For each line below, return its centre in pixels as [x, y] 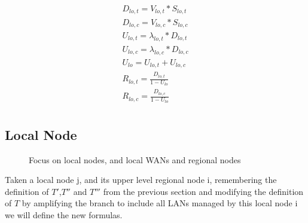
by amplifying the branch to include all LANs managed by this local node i [160, 203]
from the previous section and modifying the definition [203, 191]
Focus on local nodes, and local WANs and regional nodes [135, 159]
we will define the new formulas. [64, 214]
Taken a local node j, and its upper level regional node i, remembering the [141, 180]
